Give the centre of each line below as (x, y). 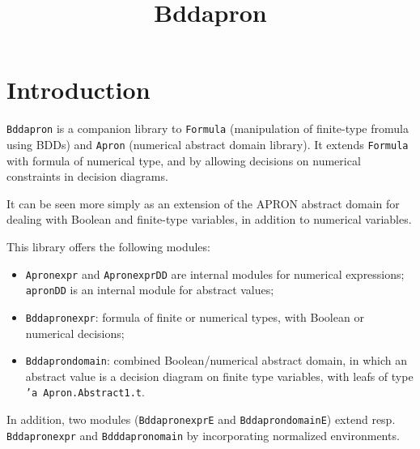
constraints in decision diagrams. (87, 176)
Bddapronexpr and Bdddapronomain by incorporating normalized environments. (203, 435)
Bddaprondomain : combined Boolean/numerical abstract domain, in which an (216, 360)
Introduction (78, 90)
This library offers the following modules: (108, 246)
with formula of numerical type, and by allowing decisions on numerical (184, 160)
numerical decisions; (75, 333)
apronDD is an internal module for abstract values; (150, 290)
